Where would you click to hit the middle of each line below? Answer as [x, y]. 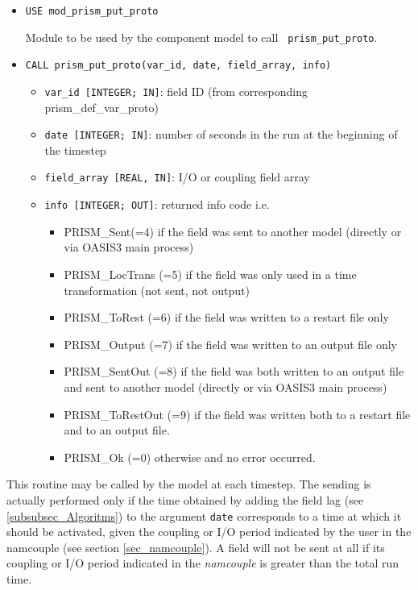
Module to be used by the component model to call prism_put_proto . [201, 37]
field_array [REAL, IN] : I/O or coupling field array [177, 177]
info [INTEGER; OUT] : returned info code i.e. [157, 204]
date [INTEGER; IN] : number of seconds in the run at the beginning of [221, 134]
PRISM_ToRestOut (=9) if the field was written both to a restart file [237, 414]
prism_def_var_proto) [101, 107]
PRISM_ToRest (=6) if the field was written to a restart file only [226, 317]
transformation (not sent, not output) [157, 290]
